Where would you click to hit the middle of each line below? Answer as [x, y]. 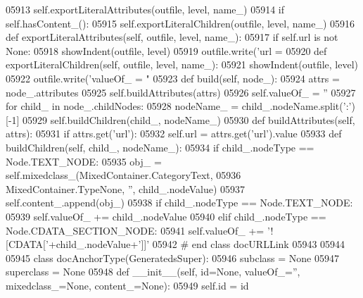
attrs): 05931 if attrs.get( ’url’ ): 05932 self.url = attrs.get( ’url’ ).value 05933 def [174, 134]
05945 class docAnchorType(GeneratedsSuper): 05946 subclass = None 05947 [172, 257]
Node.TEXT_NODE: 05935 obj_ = [84, 161]
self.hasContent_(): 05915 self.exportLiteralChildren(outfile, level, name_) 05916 [180, 23]
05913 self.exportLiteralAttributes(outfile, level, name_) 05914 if [145, 9]
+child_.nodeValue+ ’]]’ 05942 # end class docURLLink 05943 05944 [197, 244]
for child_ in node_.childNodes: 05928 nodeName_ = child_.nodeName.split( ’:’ [179, 106]
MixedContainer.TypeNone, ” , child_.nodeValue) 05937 [125, 188]
